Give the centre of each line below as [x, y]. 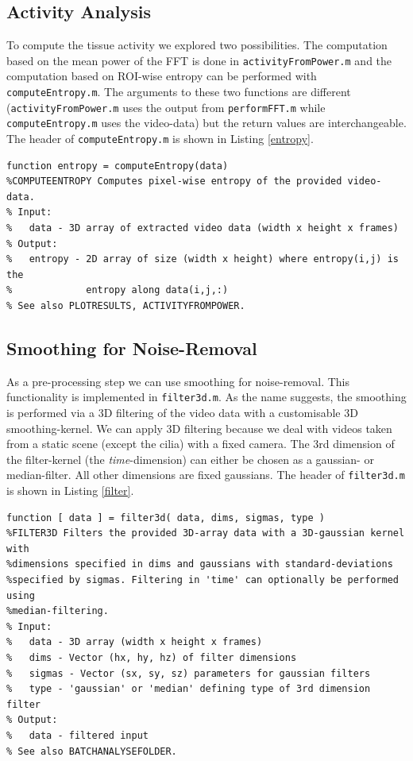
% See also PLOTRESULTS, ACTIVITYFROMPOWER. [126, 306]
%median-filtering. [58, 611]
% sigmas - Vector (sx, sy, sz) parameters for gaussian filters [189, 673]
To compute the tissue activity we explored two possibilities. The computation [197, 45]
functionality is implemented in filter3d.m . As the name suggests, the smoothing [206, 397]
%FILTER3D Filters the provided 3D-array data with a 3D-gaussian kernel [206, 533]
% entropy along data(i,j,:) [118, 290]
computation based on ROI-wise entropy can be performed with [162, 76]
